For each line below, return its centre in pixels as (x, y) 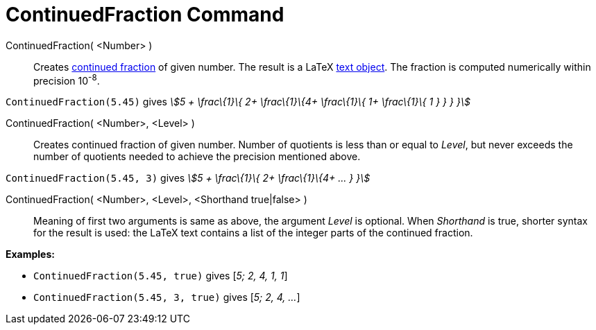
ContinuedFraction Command (145, 15)
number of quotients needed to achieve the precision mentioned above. (197, 157)
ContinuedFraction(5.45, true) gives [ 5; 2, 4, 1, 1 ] (161, 276)
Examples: (30, 254)
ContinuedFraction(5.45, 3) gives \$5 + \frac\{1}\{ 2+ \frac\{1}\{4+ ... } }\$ (188, 178)
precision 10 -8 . (67, 79)
